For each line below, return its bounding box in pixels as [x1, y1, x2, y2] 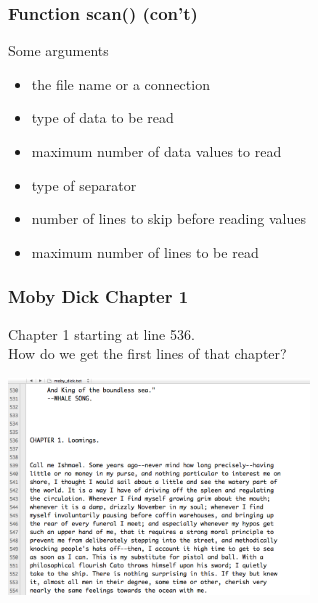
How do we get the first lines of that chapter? [8, 343, 287, 364]
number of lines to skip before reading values [31, 208, 306, 229]
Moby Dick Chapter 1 [8, 284, 189, 309]
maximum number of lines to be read [31, 241, 259, 262]
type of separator [31, 174, 137, 195]
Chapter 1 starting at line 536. [8, 323, 195, 344]
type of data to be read [31, 107, 174, 128]
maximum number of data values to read [31, 141, 282, 161]
